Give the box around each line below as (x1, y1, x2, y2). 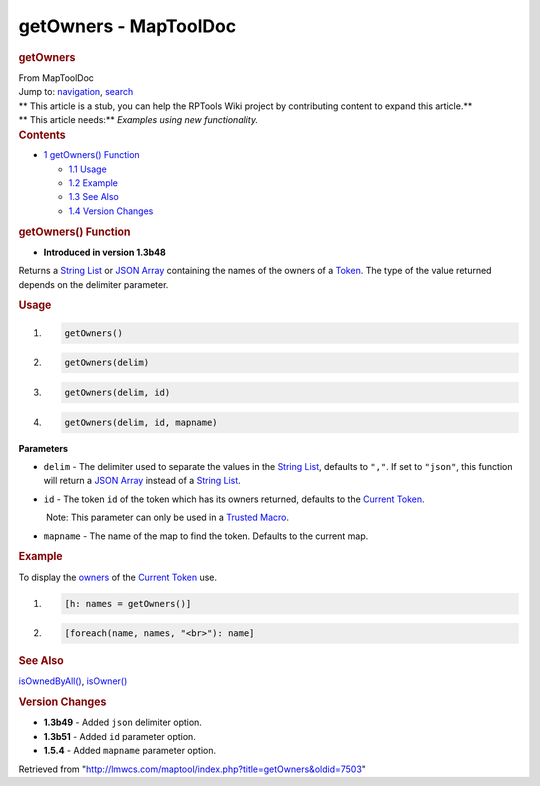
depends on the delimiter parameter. (18, 278, 169, 290)
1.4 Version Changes (68, 205, 154, 217)
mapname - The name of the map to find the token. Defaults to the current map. (43, 530, 369, 542)
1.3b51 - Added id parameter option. (43, 730, 197, 742)
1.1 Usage (68, 163, 107, 175)
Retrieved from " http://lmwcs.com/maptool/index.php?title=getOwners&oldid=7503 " (18, 763, 367, 775)
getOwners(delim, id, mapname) (64, 416, 219, 428)
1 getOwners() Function (43, 149, 140, 161)
